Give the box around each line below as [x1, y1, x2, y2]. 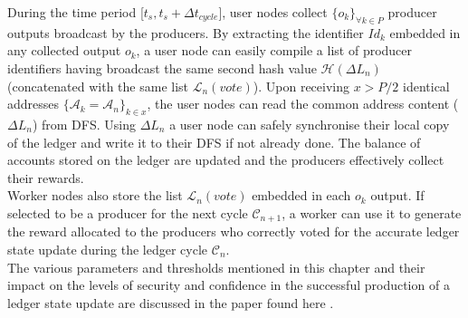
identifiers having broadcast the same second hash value [7, 58, 317, 77]
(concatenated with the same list [7, 76, 189, 95]
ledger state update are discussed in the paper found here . [7, 293, 334, 312]
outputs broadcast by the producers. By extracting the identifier [7, 23, 364, 42]
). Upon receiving [253, 76, 350, 95]
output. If [370, 186, 425, 205]
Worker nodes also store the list [7, 186, 183, 205]
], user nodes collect [218, 3, 328, 21]
